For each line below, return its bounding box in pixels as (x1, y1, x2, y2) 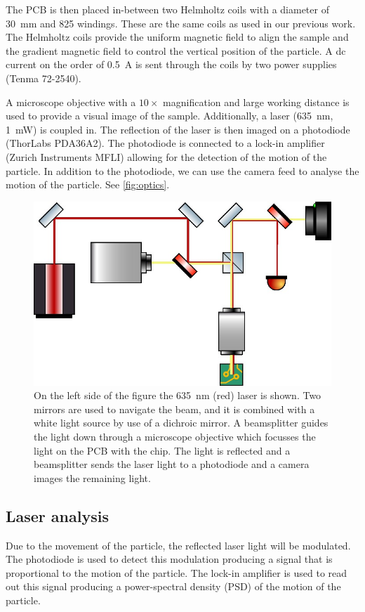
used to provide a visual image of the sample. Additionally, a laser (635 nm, (6, 108, 333, 123)
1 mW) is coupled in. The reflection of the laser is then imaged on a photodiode (6, 122, 350, 136)
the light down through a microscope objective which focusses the (34, 429, 316, 443)
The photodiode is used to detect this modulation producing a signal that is (6, 552, 333, 566)
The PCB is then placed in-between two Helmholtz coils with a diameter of (6, 2, 329, 16)
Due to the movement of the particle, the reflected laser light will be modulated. (6, 538, 351, 552)
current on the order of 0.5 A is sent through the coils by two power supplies (6, 57, 337, 72)
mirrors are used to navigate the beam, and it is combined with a (34, 401, 315, 416)
